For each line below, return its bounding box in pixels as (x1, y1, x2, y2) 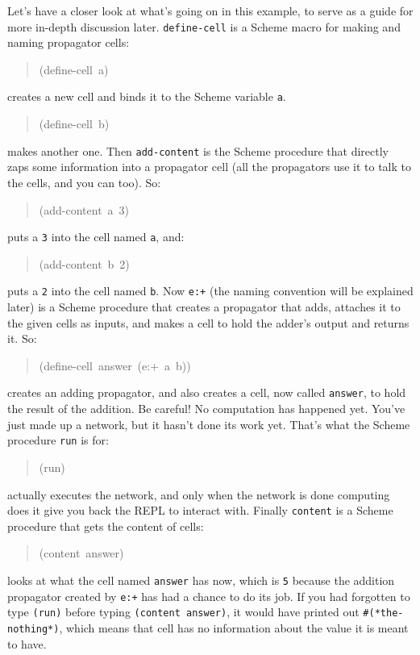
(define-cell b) (39, 115, 110, 132)
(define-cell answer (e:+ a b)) (39, 357, 191, 373)
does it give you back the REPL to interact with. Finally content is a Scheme (7, 502, 393, 519)
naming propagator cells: (7, 34, 130, 51)
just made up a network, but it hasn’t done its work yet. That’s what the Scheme (7, 415, 410, 432)
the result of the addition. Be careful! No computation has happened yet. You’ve (7, 400, 405, 417)
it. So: (7, 330, 37, 347)
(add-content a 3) (39, 201, 130, 218)
